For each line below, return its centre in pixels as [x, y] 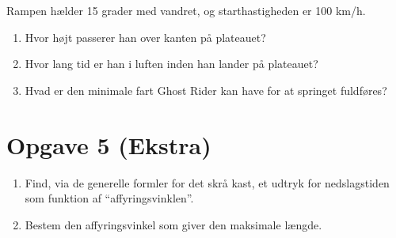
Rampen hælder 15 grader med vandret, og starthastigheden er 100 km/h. [186, 10]
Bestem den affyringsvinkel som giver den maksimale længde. [173, 224]
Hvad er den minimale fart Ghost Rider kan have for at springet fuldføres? [206, 90]
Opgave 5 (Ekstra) [109, 144]
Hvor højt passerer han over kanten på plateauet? [145, 37]
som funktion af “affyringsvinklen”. [109, 198]
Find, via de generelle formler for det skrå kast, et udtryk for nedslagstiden [207, 182]
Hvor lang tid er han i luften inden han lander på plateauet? [171, 64]
